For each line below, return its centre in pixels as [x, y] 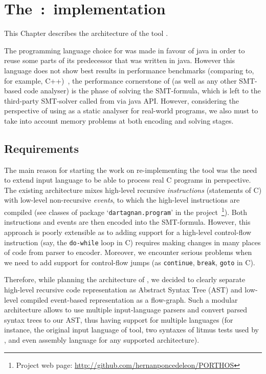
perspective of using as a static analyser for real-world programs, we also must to [131, 111]
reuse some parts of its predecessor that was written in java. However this [120, 60]
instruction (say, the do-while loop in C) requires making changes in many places [132, 242]
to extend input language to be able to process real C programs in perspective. [128, 180]
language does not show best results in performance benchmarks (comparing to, [129, 70]
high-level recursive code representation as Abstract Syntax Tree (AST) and [123, 290]
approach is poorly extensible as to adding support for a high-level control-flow [128, 232]
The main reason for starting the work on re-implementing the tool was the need [131, 170]
